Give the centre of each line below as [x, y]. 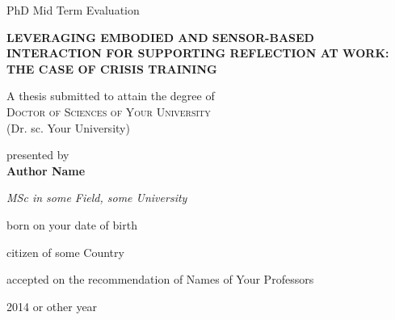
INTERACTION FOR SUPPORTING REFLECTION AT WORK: [198, 53]
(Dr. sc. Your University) [68, 127]
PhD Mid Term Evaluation [73, 10]
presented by [38, 155]
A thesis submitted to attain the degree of [111, 96]
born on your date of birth [72, 224]
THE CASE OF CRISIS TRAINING [112, 68]
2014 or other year [52, 306]
